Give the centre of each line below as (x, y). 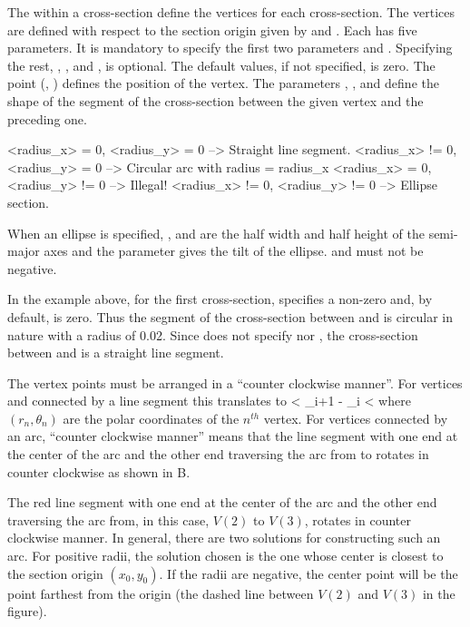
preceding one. (47, 118)
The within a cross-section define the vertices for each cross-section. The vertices (231, 12)
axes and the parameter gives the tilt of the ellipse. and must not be (234, 251)
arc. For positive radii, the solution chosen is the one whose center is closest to (225, 556)
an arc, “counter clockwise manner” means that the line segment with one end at (233, 436)
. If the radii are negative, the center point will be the (308, 573)
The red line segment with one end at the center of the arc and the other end (222, 502)
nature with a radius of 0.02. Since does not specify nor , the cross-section (213, 334)
